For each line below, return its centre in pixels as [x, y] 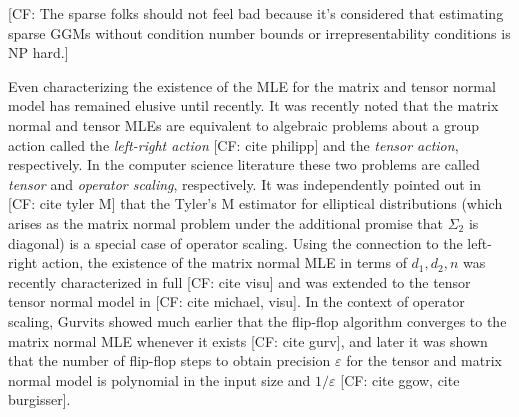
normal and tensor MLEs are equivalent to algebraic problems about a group [244, 124]
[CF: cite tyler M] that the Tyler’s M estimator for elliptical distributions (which [255, 203]
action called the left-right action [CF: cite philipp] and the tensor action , [233, 144]
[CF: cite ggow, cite [400, 379]
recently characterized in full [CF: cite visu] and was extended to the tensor [239, 281]
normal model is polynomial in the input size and [159, 379]
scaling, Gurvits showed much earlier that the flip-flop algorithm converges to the [257, 320]
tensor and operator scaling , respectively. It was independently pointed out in [245, 183]
